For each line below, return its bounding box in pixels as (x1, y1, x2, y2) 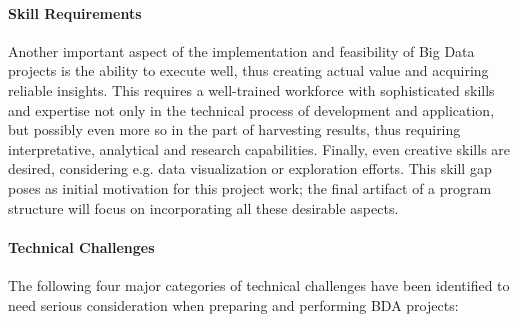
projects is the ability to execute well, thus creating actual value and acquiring (8, 60, 489, 81)
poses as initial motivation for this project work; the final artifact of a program (8, 177, 492, 198)
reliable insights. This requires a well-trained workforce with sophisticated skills (8, 79, 495, 100)
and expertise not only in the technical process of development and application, (8, 99, 495, 120)
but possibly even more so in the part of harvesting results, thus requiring (8, 119, 461, 140)
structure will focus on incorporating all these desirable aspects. (8, 197, 399, 218)
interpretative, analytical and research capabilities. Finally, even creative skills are (8, 138, 511, 159)
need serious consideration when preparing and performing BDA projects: (8, 294, 459, 315)
